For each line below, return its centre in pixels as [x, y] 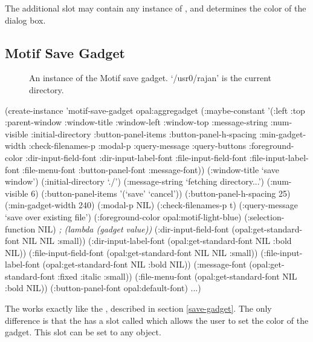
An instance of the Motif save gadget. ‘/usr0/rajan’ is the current [150, 78]
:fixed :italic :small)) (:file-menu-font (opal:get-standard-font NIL [177, 276]
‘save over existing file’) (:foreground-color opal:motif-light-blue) [123, 216]
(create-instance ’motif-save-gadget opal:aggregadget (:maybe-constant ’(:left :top [155, 110]
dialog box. [25, 20]
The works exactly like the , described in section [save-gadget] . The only [138, 308]
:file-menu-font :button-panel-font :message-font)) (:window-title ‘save [151, 169]
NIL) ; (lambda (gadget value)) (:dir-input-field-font [133, 229]
